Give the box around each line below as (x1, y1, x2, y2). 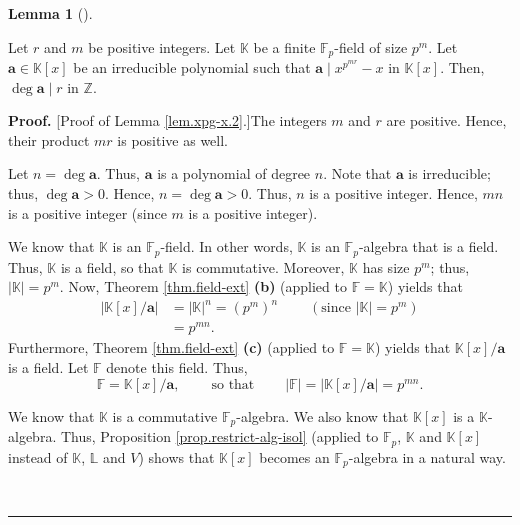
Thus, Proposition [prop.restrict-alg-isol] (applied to (60, 426, 379, 447)
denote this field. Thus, (106, 357, 248, 378)
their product (8, 129, 90, 150)
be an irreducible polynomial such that (73, 57, 311, 78)
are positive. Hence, (386, 110, 507, 131)
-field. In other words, (160, 236, 293, 257)
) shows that (138, 446, 215, 467)
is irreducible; (408, 163, 491, 184)
